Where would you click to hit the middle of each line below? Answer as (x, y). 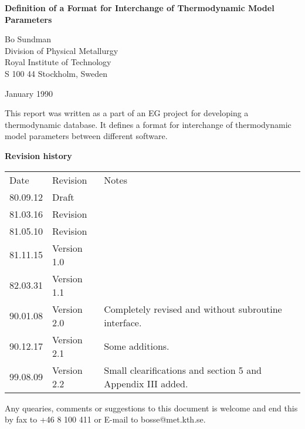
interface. (123, 322)
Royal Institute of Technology (58, 62)
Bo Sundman (28, 39)
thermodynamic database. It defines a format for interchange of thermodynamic (148, 124)
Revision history (38, 155)
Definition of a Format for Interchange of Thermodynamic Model (140, 8)
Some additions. (137, 346)
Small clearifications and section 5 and (183, 370)
